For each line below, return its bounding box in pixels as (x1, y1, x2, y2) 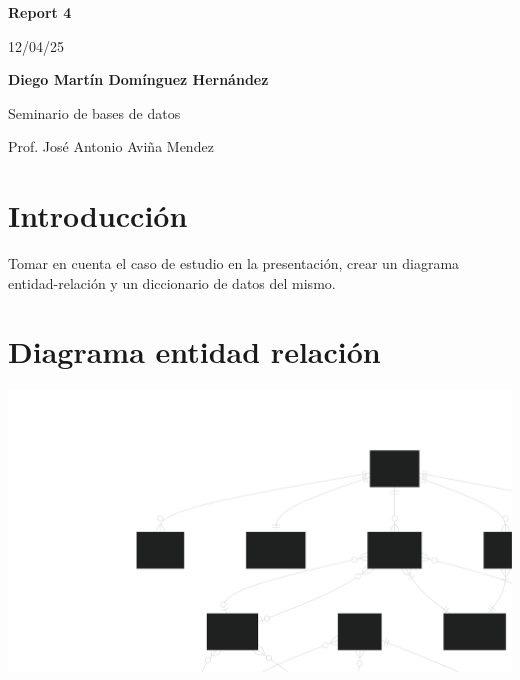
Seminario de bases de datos (8, 102, 181, 123)
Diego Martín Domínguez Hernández (8, 69, 269, 90)
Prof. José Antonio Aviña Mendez (8, 136, 214, 157)
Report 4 (8, 2, 72, 22)
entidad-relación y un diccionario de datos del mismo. (8, 272, 336, 293)
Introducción (8, 195, 188, 236)
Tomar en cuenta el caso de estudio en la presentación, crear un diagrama (8, 253, 460, 274)
